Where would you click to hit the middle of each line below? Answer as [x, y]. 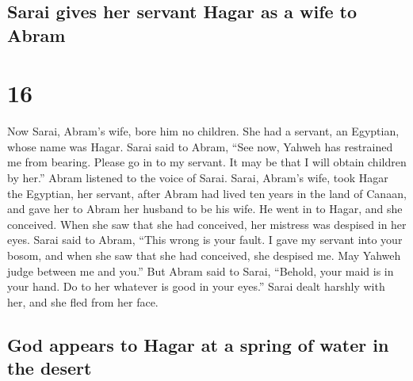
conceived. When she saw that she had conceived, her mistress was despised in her [207, 224]
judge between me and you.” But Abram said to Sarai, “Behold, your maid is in [201, 271]
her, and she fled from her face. [83, 301]
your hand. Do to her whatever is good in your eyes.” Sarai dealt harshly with [196, 286]
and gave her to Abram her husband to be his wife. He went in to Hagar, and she [205, 209]
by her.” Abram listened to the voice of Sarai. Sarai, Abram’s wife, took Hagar [198, 178]
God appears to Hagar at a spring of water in [198, 344]
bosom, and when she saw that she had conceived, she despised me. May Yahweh [204, 255]
